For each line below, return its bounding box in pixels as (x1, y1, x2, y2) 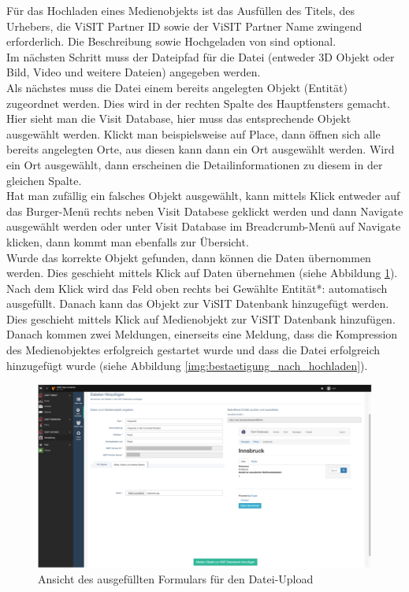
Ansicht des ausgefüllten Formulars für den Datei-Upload (38, 571, 314, 587)
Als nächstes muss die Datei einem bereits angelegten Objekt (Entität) (6, 79, 348, 95)
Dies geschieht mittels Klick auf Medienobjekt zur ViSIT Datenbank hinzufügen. (6, 310, 396, 327)
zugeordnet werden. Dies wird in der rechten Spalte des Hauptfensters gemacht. (6, 94, 390, 111)
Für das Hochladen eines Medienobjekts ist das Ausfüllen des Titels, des (6, 2, 355, 18)
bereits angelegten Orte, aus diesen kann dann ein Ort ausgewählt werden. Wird (6, 141, 395, 157)
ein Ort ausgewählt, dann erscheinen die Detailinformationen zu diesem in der (6, 156, 383, 172)
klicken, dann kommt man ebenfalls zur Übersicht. (6, 233, 249, 250)
